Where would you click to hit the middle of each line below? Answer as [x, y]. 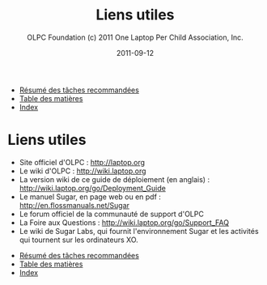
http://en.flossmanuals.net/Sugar [74, 205]
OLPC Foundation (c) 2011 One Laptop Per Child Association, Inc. [135, 37]
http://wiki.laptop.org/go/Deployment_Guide [93, 188]
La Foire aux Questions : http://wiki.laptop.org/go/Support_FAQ [124, 222]
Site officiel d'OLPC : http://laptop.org [82, 162]
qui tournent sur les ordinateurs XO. [78, 240]
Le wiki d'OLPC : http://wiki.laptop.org [83, 171]
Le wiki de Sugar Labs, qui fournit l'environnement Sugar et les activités [139, 231]
